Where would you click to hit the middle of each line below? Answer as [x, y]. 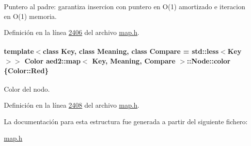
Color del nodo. [27, 89]
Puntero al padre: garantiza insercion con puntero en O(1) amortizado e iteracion [125, 6]
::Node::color [209, 60]
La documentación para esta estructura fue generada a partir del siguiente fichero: [126, 121]
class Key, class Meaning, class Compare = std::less [131, 51]
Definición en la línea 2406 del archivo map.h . [72, 32]
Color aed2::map [53, 60]
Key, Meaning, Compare [134, 60]
